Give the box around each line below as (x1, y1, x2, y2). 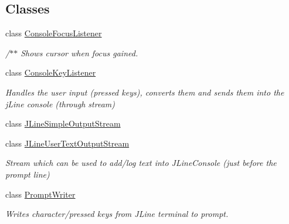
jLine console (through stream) (5, 97, 115, 110)
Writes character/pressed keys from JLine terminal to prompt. (5, 208, 229, 220)
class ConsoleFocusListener (5, 27, 102, 39)
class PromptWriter (5, 188, 76, 200)
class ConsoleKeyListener (5, 66, 96, 79)
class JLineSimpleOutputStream (5, 117, 121, 130)
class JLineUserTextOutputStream (5, 137, 130, 149)
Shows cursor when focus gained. (21, 46, 138, 59)
